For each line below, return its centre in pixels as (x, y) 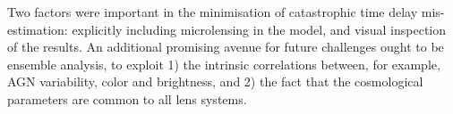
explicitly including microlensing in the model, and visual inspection (259, 29)
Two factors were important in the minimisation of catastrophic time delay (213, 12)
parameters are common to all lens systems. (127, 98)
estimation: (38, 29)
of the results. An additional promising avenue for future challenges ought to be (226, 47)
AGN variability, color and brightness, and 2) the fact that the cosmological (215, 81)
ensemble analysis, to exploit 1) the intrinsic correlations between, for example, (224, 64)
